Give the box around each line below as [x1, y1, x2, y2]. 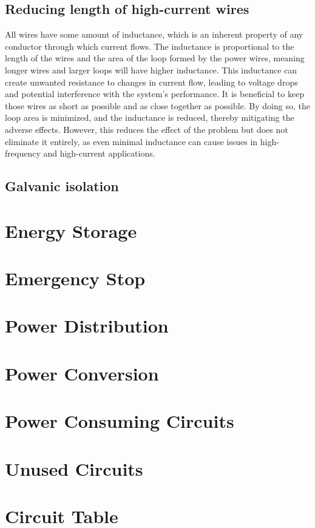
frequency [5, 147, 41, 160]
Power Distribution [5, 313, 169, 338]
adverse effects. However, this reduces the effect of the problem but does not [5, 123, 288, 135]
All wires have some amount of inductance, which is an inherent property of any [5, 28, 303, 41]
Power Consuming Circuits [5, 408, 234, 433]
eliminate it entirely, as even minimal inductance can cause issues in [5, 135, 258, 147]
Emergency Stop [5, 266, 146, 291]
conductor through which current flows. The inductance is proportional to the [5, 39, 294, 52]
